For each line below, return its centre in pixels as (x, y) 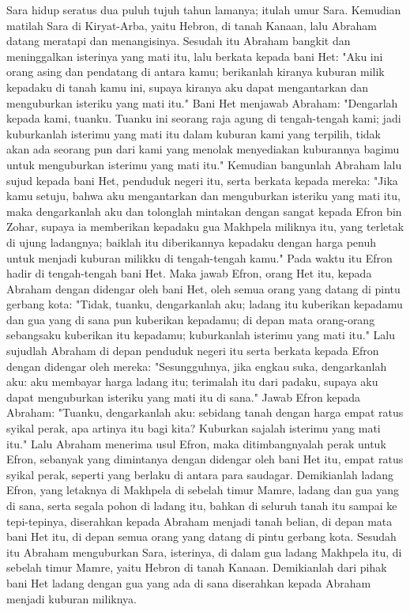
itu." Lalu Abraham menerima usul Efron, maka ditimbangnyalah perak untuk (196, 443)
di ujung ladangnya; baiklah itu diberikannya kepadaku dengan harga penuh (192, 242)
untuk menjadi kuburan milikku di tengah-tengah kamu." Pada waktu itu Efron (199, 257)
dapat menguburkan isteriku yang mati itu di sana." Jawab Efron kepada (184, 397)
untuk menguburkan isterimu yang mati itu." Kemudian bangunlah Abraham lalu (204, 164)
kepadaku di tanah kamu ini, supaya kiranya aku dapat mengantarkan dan (187, 87)
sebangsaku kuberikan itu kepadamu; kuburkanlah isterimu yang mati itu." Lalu (201, 335)
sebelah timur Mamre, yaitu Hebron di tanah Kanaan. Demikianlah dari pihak (197, 567)
